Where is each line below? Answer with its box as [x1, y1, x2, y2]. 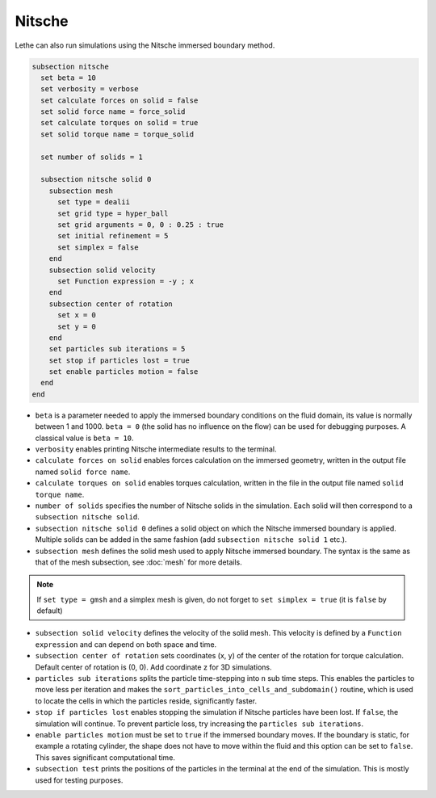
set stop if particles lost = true [48, 355, 190, 365]
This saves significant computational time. [35, 752, 175, 762]
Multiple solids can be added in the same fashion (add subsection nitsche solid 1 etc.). [35, 535, 347, 544]
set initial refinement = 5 [57, 231, 169, 241]
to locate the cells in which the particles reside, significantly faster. [35, 695, 258, 706]
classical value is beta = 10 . [35, 433, 134, 443]
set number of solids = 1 [40, 152, 143, 162]
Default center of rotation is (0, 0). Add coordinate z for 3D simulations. [35, 662, 272, 672]
